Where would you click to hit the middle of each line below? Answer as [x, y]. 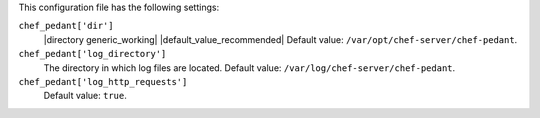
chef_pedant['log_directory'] [92, 54]
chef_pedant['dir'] [66, 26]
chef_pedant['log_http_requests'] [103, 81]
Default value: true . [85, 96]
